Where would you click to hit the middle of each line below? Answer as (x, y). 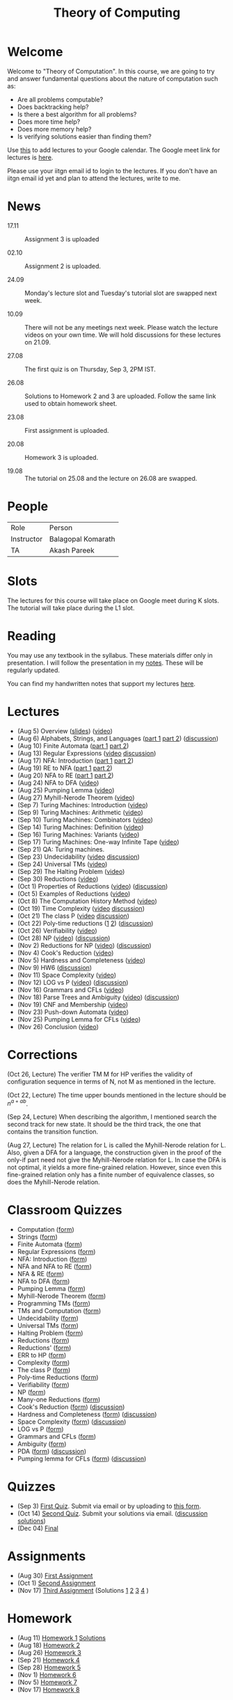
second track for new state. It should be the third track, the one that (104, 1125)
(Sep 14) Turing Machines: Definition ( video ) (80, 827)
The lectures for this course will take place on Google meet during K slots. (113, 601)
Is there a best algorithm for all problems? (77, 114)
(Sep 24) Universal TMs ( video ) (62, 864)
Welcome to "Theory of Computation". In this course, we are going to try (111, 71)
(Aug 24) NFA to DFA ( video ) (58, 783)
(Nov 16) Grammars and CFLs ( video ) (71, 990)
